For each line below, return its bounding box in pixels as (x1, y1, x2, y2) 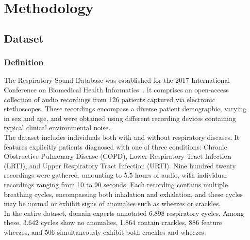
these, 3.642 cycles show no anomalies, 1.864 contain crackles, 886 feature (4, 217, 222, 227)
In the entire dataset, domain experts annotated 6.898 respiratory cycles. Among (4, 208, 244, 218)
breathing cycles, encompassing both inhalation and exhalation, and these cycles (4, 189, 243, 199)
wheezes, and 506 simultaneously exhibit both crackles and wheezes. (4, 226, 206, 237)
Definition (4, 56, 44, 68)
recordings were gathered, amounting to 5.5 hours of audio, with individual (4, 170, 227, 180)
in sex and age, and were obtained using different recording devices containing (4, 113, 236, 123)
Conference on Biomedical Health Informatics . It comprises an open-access (4, 84, 229, 94)
